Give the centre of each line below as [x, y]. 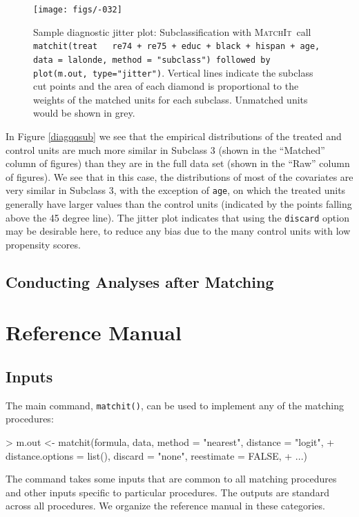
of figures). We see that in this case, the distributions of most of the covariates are [179, 176]
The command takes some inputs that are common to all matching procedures [171, 479]
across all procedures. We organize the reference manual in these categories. [165, 506]
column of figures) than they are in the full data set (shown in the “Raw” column [178, 163]
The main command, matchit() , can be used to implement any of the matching [175, 405]
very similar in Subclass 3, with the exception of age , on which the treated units [176, 190]
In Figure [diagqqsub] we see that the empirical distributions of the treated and [174, 136]
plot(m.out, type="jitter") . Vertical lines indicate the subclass [173, 72]
